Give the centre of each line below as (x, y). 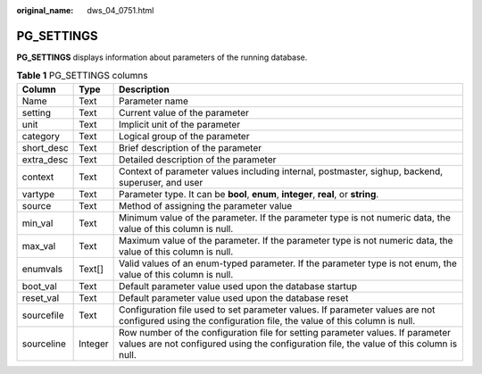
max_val (39, 245)
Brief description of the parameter (191, 147)
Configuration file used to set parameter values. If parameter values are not (277, 310)
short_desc (45, 147)
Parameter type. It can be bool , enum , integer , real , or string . (249, 194)
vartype (38, 194)
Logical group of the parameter (184, 136)
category (41, 136)
